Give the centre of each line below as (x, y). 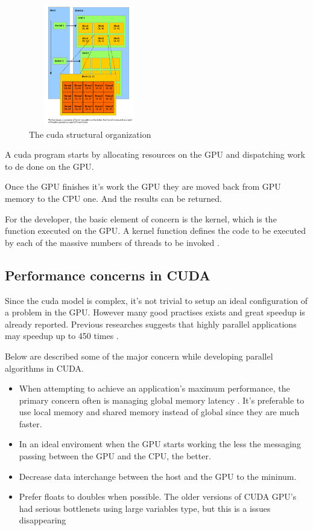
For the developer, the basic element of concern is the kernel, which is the (141, 218)
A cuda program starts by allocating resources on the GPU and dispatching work (155, 154)
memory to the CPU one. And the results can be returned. (113, 198)
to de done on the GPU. (49, 166)
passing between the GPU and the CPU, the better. (115, 456)
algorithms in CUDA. (44, 368)
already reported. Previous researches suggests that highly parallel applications (151, 324)
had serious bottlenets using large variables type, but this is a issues (145, 508)
